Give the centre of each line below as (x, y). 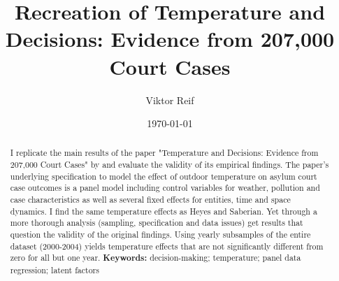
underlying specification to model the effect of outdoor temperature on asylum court (164, 176)
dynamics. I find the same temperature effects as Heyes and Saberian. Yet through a (164, 211)
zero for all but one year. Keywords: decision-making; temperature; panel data (156, 258)
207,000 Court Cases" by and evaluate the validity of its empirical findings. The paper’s (169, 165)
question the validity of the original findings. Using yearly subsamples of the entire (160, 235)
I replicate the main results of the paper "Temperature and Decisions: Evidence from (164, 153)
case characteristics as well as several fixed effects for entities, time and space (150, 200)
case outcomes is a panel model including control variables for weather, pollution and (165, 188)
